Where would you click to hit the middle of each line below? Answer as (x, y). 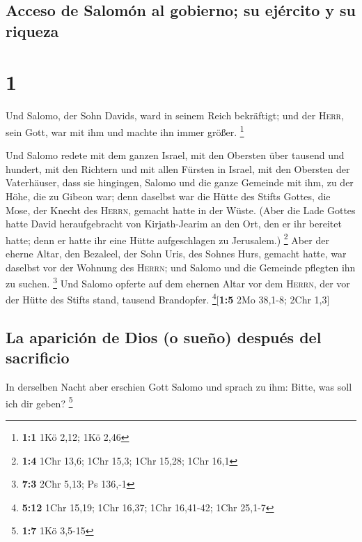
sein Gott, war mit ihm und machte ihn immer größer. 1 (125, 130)
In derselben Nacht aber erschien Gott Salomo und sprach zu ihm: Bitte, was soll (179, 387)
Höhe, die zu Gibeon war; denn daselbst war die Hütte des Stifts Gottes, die (168, 196)
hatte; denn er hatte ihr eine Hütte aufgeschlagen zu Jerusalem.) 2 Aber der (167, 239)
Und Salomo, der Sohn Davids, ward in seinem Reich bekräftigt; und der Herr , (175, 115)
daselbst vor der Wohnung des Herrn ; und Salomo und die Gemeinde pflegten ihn (181, 267)
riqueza (32, 30)
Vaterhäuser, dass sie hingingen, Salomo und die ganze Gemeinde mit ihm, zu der (180, 182)
